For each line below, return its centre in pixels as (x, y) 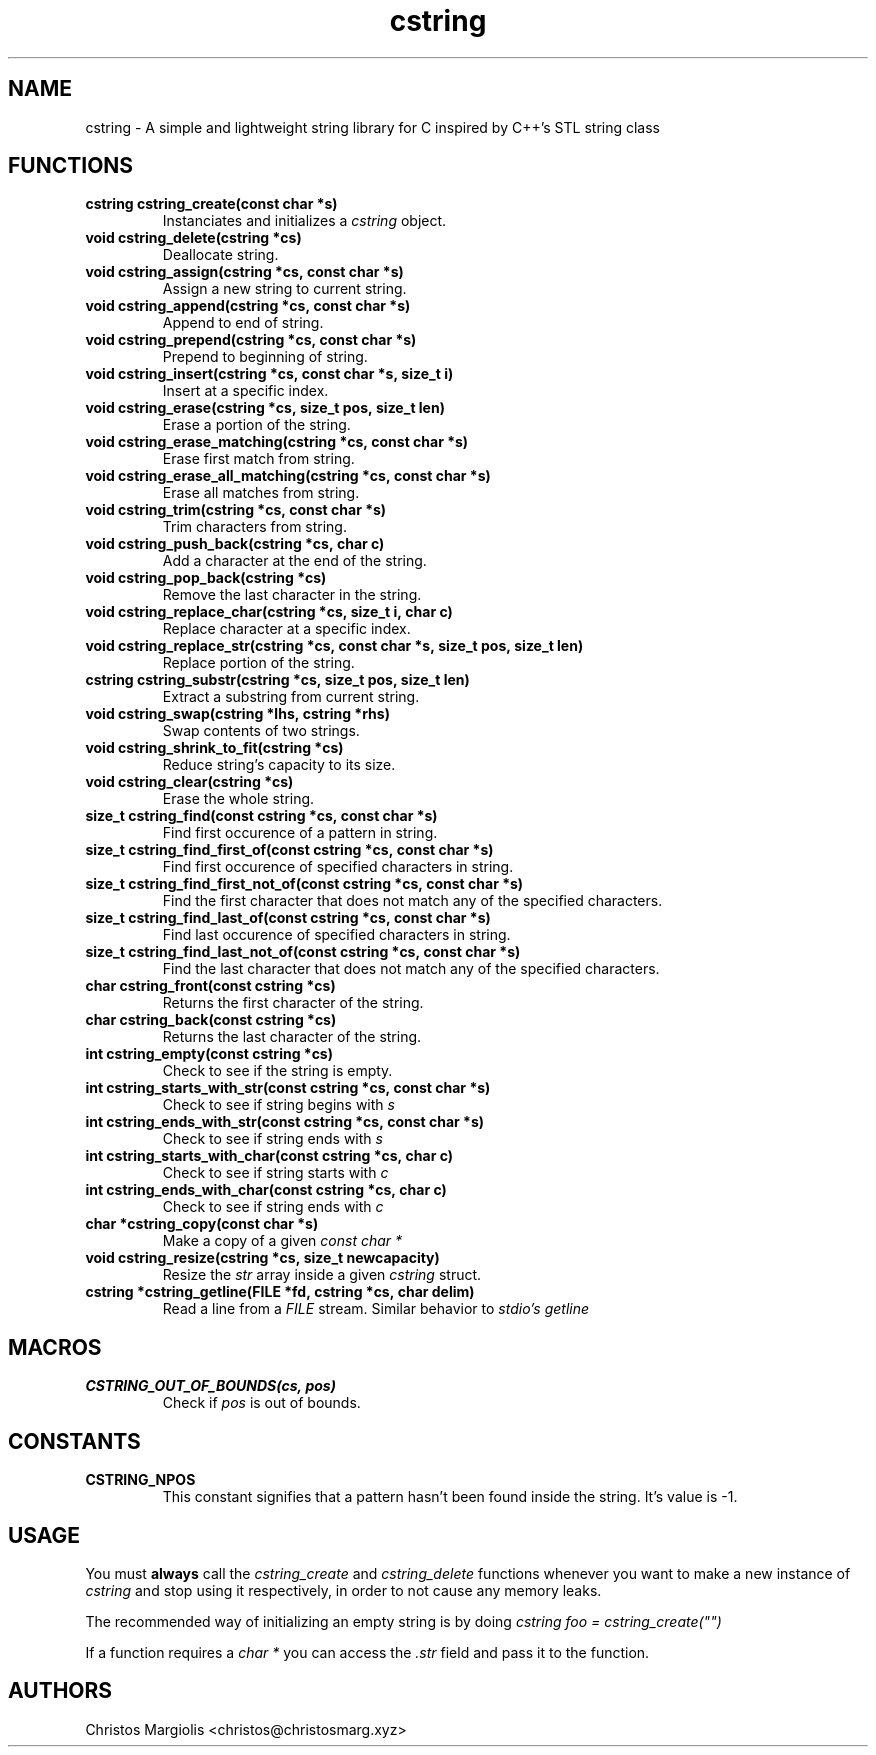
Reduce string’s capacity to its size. (279, 765)
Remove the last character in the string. (292, 595)
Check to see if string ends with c (273, 1207)
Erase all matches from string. (261, 493)
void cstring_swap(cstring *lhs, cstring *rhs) (237, 714)
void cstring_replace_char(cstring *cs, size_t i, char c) (269, 612)
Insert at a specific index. (245, 391)
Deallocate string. (220, 255)
